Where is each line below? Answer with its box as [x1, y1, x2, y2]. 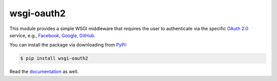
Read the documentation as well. [9, 69, 79, 75]
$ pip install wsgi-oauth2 [20, 56, 88, 61]
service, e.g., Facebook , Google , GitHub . [9, 32, 96, 38]
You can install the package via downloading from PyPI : [9, 42, 127, 48]
